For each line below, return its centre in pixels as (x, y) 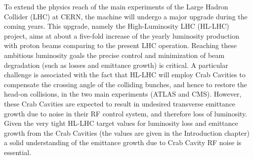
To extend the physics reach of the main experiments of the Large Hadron (116, 6)
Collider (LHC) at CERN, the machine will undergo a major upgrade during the (126, 16)
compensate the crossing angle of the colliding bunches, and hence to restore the (126, 84)
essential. (18, 152)
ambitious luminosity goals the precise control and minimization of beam (114, 55)
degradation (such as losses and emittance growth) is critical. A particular (116, 65)
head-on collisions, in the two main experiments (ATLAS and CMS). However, (123, 94)
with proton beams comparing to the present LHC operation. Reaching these (120, 45)
